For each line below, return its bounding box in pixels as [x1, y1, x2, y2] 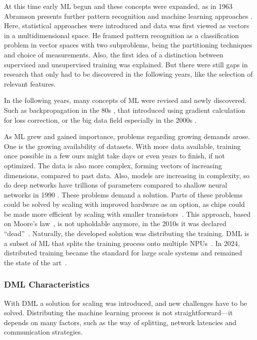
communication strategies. [4, 327, 83, 337]
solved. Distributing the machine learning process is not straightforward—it [4, 307, 233, 318]
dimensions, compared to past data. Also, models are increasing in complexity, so [4, 170, 250, 180]
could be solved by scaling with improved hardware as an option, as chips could [4, 199, 245, 209]
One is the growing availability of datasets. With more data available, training [4, 141, 241, 151]
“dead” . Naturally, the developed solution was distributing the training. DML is [4, 228, 249, 239]
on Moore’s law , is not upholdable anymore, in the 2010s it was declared [4, 218, 226, 229]
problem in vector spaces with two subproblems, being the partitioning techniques [4, 40, 252, 50]
